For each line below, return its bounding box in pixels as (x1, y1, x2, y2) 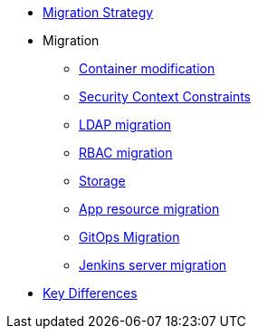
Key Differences (43, 285, 138, 301)
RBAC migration (79, 145, 173, 160)
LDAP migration (79, 117, 172, 132)
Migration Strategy (43, 5, 154, 20)
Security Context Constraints (79, 89, 251, 104)
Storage (79, 173, 126, 188)
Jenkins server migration (79, 257, 227, 273)
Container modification (79, 61, 215, 76)
